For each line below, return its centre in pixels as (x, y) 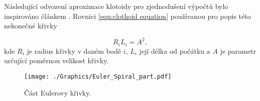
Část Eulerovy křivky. (58, 92)
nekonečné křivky (31, 26)
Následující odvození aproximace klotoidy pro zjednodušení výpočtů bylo (116, 6)
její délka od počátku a (175, 50)
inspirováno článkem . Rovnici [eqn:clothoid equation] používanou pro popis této (127, 16)
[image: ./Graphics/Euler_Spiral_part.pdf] (98, 76)
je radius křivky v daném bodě (74, 50)
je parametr (238, 50)
